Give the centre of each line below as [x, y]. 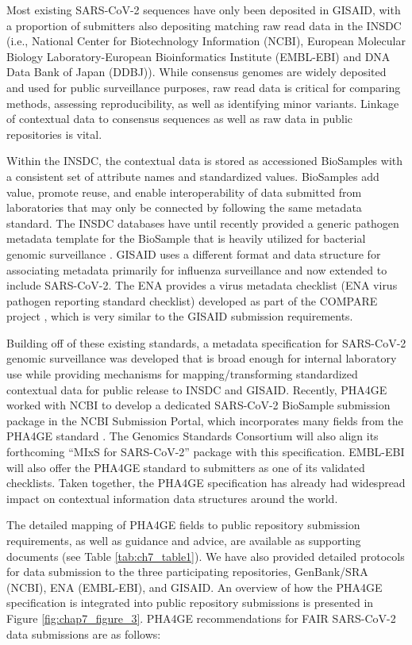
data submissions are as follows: [84, 633]
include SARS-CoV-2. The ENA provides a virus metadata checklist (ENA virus [202, 285]
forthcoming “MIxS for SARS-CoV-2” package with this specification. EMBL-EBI [206, 452]
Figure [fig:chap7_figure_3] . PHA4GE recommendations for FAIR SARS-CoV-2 [201, 618]
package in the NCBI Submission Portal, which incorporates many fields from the [205, 420]
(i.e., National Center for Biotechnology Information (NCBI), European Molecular [206, 41]
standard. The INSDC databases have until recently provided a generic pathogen [203, 223]
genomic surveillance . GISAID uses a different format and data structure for [194, 253]
